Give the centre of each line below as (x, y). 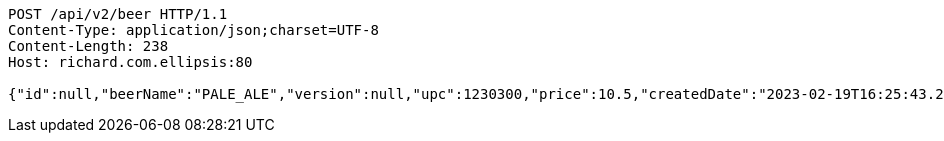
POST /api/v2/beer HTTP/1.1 (118, 14)
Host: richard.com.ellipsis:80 (130, 62)
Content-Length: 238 (88, 46)
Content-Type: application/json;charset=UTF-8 (193, 30)
